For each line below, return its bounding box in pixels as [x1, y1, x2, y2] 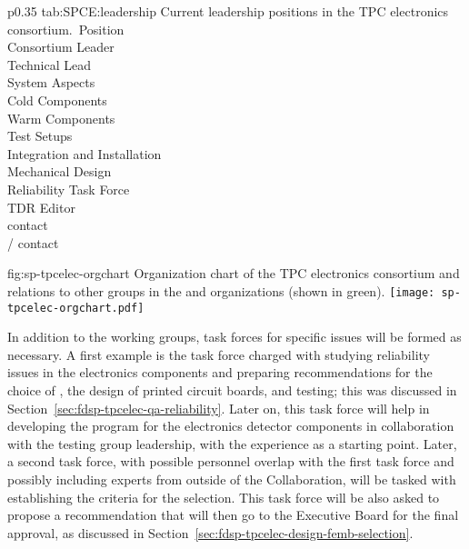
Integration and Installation [7, 144, 162, 163]
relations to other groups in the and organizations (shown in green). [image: [7, 281, 435, 300]
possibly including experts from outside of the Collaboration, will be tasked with [7, 469, 456, 488]
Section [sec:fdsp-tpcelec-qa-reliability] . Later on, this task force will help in [7, 398, 430, 417]
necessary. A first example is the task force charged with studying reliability [7, 344, 430, 364]
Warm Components [7, 108, 115, 127]
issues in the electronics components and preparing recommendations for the [7, 363, 433, 382]
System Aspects [7, 73, 95, 92]
